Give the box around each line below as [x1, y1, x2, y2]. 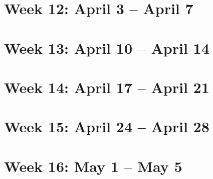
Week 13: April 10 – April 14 [4, 37, 209, 58]
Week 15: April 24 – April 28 [4, 116, 209, 137]
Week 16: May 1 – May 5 [4, 155, 182, 176]
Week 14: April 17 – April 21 [4, 76, 209, 97]
